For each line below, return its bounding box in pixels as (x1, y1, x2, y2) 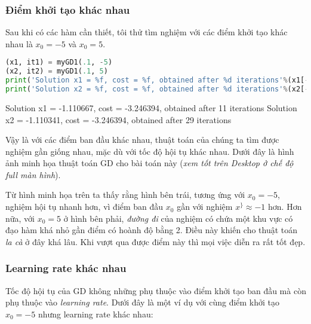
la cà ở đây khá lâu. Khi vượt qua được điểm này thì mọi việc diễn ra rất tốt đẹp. (5, 235, 306, 247)
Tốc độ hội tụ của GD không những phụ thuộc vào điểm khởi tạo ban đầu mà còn (5, 284, 306, 297)
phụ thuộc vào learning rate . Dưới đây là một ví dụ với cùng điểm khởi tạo (5, 296, 280, 308)
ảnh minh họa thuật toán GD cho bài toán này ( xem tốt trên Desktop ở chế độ (5, 157, 294, 169)
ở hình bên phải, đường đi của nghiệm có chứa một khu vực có (63, 212, 293, 224)
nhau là (5, 37, 33, 50)
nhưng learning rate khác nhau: (38, 307, 153, 320)
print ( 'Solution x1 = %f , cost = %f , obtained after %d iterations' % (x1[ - (5, 76, 309, 85)
